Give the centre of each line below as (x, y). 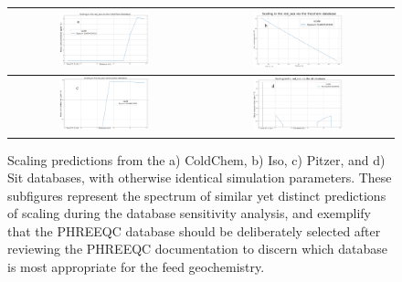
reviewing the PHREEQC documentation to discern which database (197, 249)
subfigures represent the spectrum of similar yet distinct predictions (197, 195)
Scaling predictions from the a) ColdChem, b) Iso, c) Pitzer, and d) (196, 159)
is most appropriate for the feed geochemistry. (136, 267)
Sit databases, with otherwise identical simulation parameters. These (200, 178)
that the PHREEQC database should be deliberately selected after (194, 230)
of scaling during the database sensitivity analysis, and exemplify (189, 213)
